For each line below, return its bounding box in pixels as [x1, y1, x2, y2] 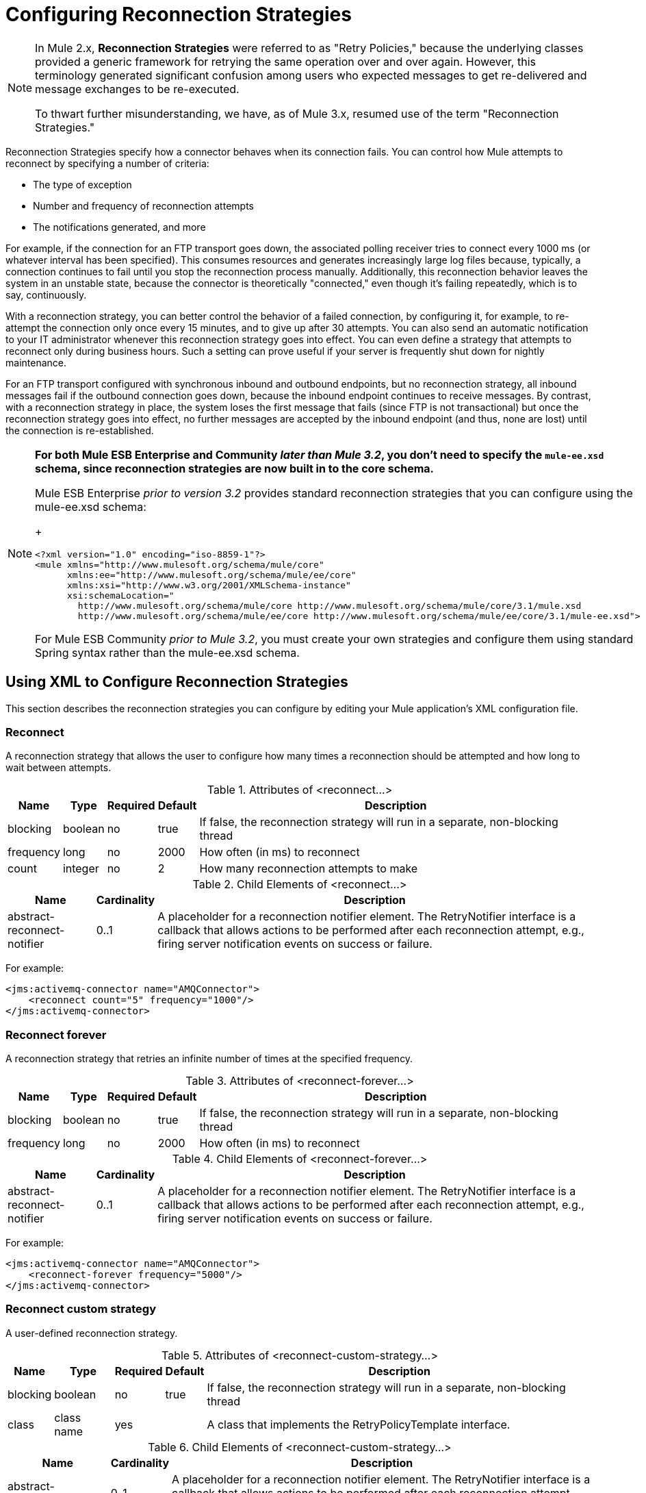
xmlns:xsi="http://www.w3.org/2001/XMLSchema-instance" [67, 579, 351, 590]
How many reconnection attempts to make [199, 862, 418, 876]
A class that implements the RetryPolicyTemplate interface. [207, 1417, 511, 1431]
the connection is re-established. [5, 424, 154, 436]
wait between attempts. [5, 762, 112, 774]
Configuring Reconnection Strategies [5, 3, 352, 26]
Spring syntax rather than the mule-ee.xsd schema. [35, 645, 300, 660]
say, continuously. [5, 288, 87, 301]
